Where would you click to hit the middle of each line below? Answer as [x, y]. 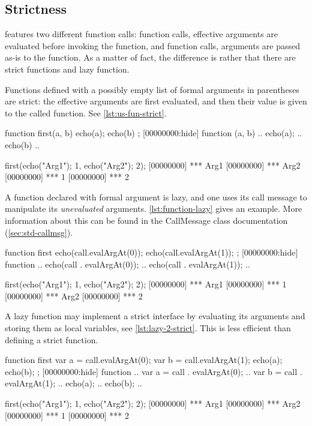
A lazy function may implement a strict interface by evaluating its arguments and [155, 316]
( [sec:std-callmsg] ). [39, 232]
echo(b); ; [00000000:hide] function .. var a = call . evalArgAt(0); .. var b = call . [154, 371]
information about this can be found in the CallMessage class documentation [146, 220]
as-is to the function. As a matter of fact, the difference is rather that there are [150, 57]
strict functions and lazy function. [67, 69]
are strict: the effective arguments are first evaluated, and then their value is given [156, 101]
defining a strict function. [52, 339]
